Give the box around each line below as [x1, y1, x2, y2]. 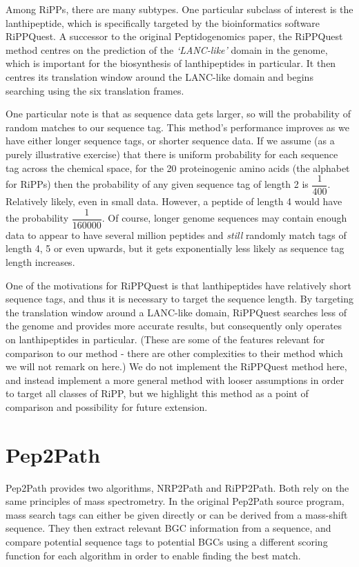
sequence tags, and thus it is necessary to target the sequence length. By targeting [6, 291, 354, 306]
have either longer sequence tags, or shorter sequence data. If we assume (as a [6, 133, 335, 148]
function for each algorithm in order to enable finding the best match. [6, 548, 301, 562]
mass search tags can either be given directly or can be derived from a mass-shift [6, 507, 348, 521]
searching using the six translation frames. [6, 83, 184, 97]
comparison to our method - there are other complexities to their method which [6, 345, 343, 360]
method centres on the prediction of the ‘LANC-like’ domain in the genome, [6, 42, 328, 57]
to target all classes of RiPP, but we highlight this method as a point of [6, 386, 309, 401]
